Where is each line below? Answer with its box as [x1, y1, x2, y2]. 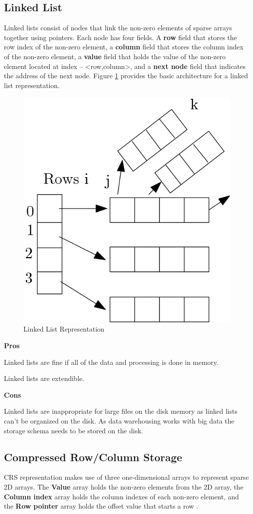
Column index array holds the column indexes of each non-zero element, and [4, 491, 239, 501]
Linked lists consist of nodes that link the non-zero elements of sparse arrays [4, 22, 233, 33]
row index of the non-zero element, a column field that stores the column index [4, 42, 244, 52]
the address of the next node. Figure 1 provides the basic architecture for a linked [4, 70, 248, 81]
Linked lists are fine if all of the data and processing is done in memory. [4, 357, 218, 367]
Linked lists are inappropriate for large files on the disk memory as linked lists [4, 406, 237, 416]
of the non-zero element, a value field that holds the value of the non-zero [4, 51, 226, 61]
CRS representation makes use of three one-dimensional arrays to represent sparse [4, 472, 249, 482]
